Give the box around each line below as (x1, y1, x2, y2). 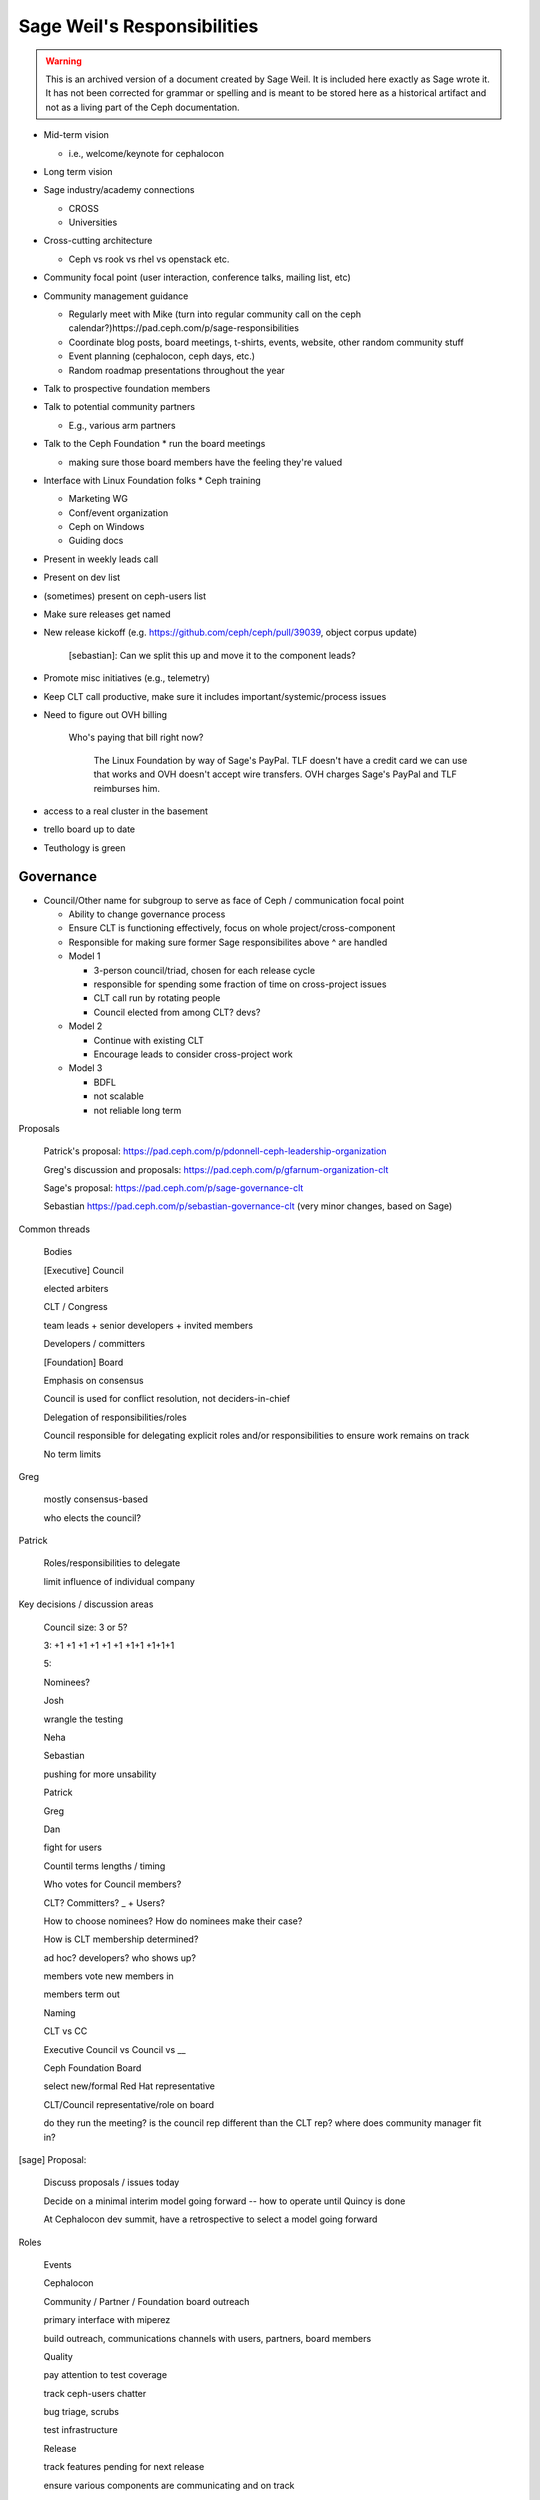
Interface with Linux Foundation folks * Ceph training (43, 474, 262, 486)
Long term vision (43, 165, 114, 177)
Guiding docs (68, 535, 124, 547)
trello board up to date (43, 823, 136, 835)
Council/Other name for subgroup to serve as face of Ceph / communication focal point (43, 894, 405, 906)
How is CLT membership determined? (43, 1933, 199, 1945)
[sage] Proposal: (18, 2153, 87, 2165)
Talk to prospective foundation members (43, 382, 211, 394)
